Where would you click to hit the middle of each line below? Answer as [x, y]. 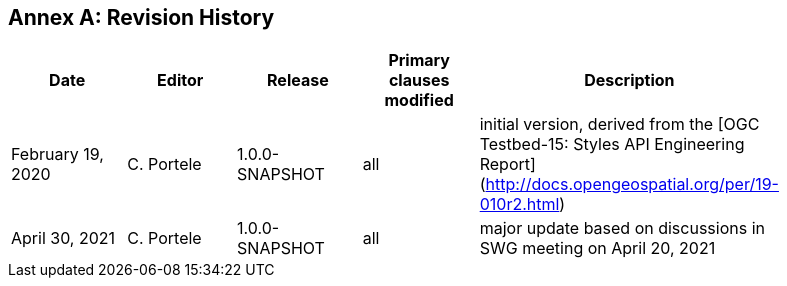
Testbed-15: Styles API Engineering [612, 144]
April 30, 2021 [63, 238]
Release [298, 80]
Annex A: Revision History [141, 17]
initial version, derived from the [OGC [619, 124]
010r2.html [519, 204]
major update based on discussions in [622, 228]
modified [419, 100]
